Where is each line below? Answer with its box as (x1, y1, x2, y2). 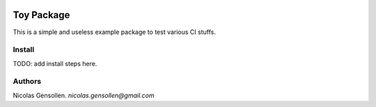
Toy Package (13, 9, 70, 21)
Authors (13, 76, 42, 86)
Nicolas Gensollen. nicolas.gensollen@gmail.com (13, 91, 155, 99)
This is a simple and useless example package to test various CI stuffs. (13, 28, 216, 36)
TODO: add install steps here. (13, 59, 97, 67)
